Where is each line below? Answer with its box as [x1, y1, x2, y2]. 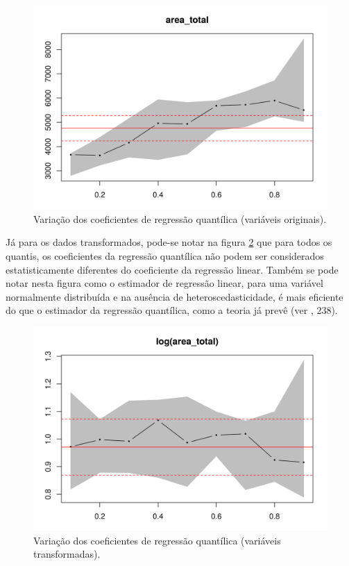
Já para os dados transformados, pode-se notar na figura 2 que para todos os [6, 235, 332, 249]
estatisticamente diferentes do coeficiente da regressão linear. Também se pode [6, 262, 339, 276]
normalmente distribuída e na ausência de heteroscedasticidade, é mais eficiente [6, 289, 343, 303]
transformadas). [33, 547, 101, 561]
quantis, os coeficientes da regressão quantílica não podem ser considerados [6, 248, 324, 263]
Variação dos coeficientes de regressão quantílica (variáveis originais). [33, 211, 327, 226]
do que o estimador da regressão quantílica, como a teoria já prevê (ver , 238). [6, 303, 338, 317]
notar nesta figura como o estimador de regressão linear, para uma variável [6, 276, 323, 290]
